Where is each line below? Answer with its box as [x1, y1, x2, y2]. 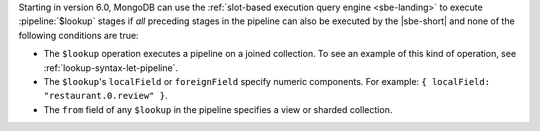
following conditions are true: [18, 29, 139, 41]
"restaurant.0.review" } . [43, 90, 168, 102]
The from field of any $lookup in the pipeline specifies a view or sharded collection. [43, 103, 393, 115]
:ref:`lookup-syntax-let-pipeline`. [43, 61, 179, 74]
